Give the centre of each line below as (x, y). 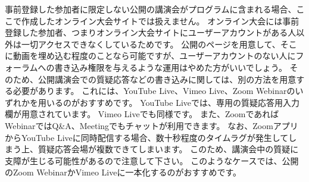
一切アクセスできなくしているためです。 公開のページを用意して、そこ (159, 44)
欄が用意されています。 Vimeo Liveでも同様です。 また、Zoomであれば (142, 114)
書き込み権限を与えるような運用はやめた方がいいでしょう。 (171, 67)
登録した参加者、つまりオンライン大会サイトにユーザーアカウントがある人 (151, 32)
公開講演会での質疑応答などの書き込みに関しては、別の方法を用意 (167, 79)
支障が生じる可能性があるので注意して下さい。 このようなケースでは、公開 (152, 160)
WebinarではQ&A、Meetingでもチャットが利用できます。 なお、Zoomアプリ (152, 125)
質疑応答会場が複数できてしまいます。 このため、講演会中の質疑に (168, 149)
